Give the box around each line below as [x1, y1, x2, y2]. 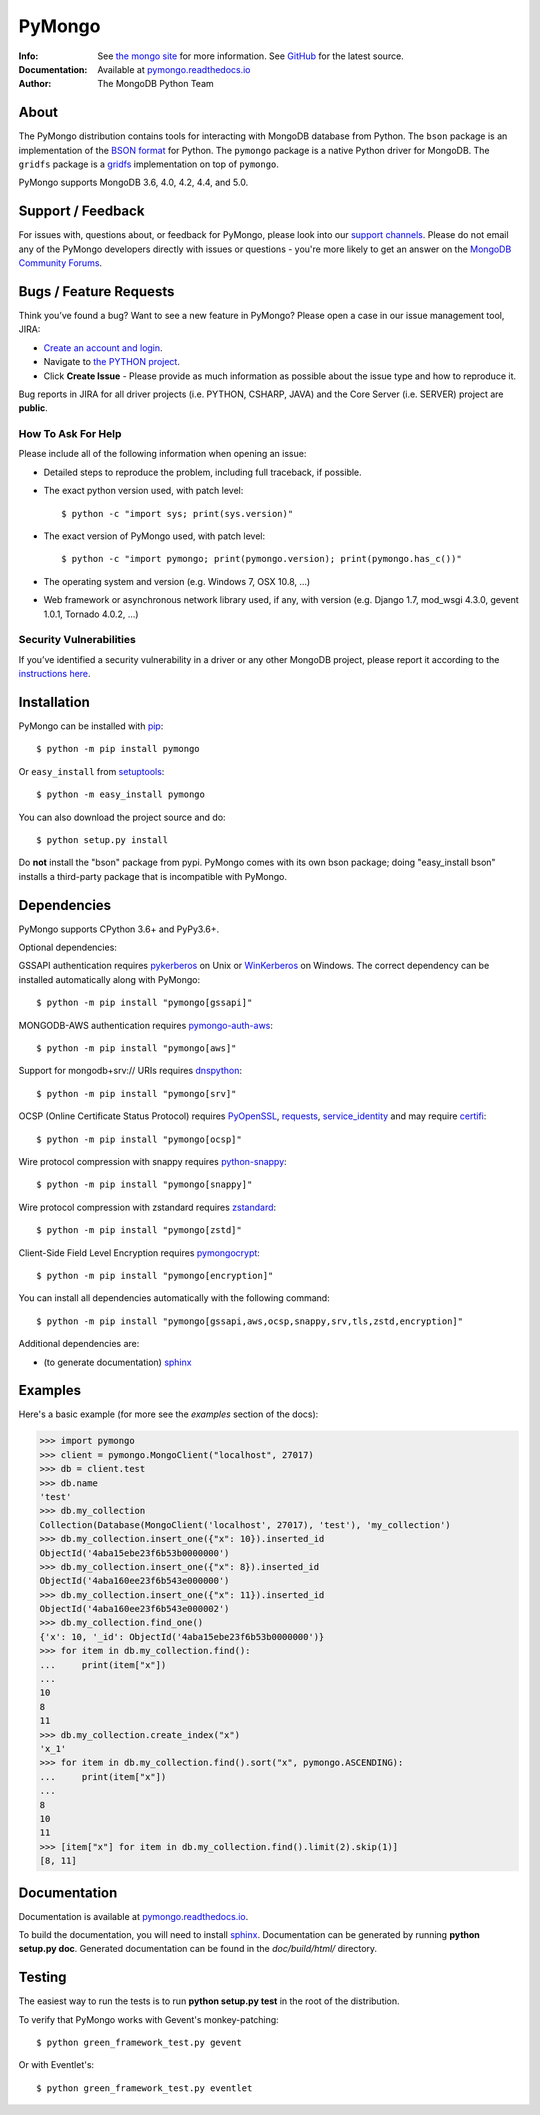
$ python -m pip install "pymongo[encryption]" [36, 1270, 274, 1281]
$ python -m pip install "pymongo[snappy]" [36, 1179, 253, 1190]
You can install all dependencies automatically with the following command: [18, 1292, 330, 1304]
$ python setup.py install [36, 835, 169, 845]
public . [18, 402, 49, 414]
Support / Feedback [18, 203, 145, 220]
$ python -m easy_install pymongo [36, 789, 205, 800]
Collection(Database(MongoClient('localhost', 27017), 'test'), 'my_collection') [39, 1519, 452, 1530]
